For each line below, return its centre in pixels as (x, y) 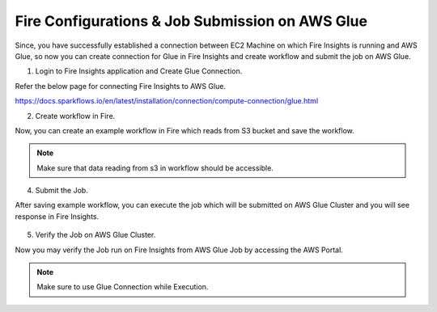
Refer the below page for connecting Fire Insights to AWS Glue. (121, 86)
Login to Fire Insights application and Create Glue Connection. (139, 71)
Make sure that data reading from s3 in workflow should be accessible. (155, 168)
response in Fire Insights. (57, 216)
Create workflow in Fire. (75, 116)
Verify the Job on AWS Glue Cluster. (95, 235)
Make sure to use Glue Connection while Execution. (123, 287)
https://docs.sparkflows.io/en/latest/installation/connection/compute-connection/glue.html (167, 101)
